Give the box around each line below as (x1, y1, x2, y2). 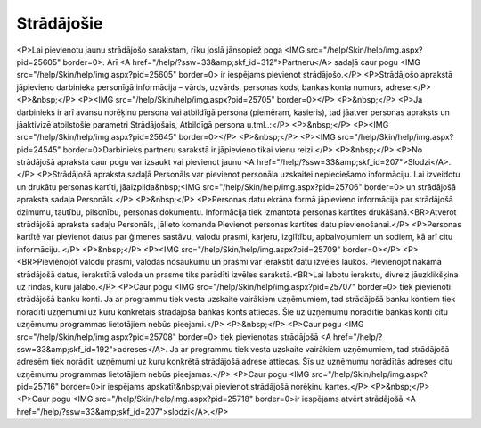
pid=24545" (16, 144, 61, 155)
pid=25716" (16, 382, 60, 392)
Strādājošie (16, 13, 103, 33)
